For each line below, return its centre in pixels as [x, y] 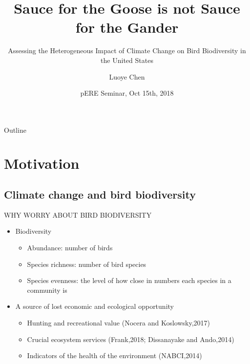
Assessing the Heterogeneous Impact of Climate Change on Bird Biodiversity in [127, 51]
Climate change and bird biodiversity [100, 194]
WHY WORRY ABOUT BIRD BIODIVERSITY [78, 214]
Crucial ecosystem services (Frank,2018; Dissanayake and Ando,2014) [131, 339]
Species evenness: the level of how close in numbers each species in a [129, 280]
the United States [127, 60]
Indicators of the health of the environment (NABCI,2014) [115, 355]
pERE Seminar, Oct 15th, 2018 [127, 93]
